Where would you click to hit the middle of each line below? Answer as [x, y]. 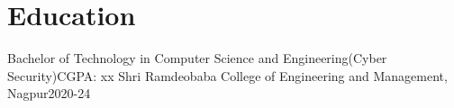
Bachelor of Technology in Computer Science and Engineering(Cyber [197, 58]
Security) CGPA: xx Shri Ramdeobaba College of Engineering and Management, [227, 75]
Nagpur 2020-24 [49, 93]
